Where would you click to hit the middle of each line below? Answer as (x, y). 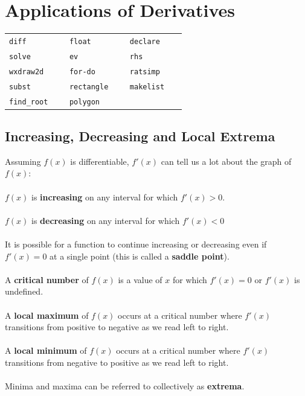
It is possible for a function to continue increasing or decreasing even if (136, 244)
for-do (82, 72)
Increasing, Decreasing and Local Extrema (140, 136)
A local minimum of (46, 350)
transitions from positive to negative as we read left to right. (117, 327)
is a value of (140, 279)
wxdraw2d (27, 72)
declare (145, 41)
